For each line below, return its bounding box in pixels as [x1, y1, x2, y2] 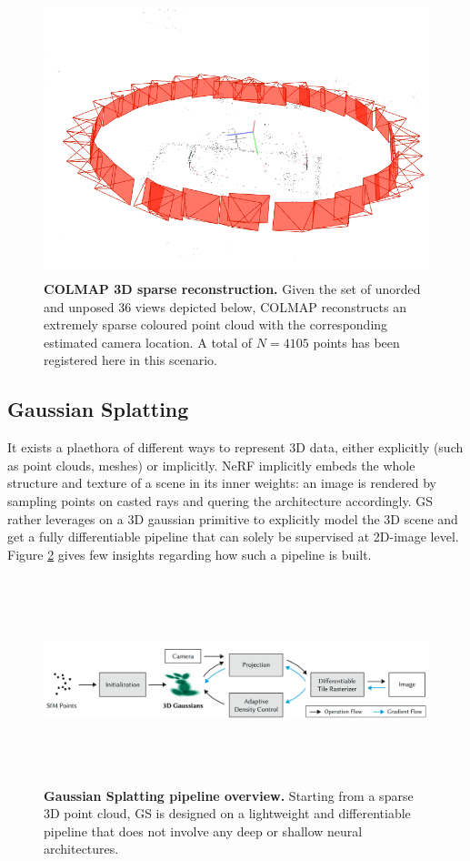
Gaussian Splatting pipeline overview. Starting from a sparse [44, 785, 414, 805]
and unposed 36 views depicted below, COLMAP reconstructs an [44, 297, 406, 316]
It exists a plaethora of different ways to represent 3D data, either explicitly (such [7, 438, 464, 457]
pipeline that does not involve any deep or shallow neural [44, 821, 363, 840]
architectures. [44, 839, 119, 858]
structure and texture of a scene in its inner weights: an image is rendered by [7, 473, 436, 492]
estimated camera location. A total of [44, 332, 253, 351]
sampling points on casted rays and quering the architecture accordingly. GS [7, 491, 434, 510]
